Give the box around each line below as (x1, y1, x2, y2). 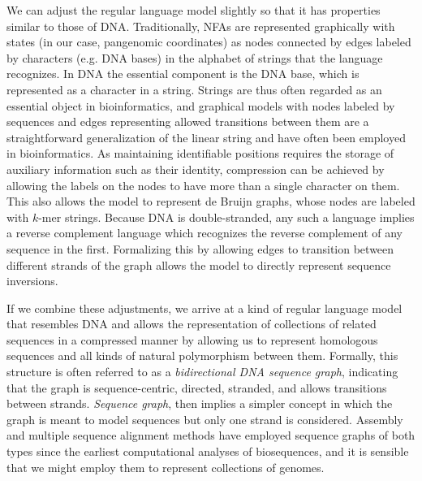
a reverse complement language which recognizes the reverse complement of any (6, 224, 403, 241)
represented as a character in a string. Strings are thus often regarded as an (6, 80, 382, 97)
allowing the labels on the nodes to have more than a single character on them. (6, 176, 400, 193)
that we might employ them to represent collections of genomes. (6, 458, 325, 475)
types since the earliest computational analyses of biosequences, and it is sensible (6, 443, 409, 460)
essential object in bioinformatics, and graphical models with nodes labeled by (6, 97, 395, 114)
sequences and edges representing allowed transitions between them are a (6, 113, 369, 130)
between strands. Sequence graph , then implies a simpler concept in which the (6, 395, 393, 412)
